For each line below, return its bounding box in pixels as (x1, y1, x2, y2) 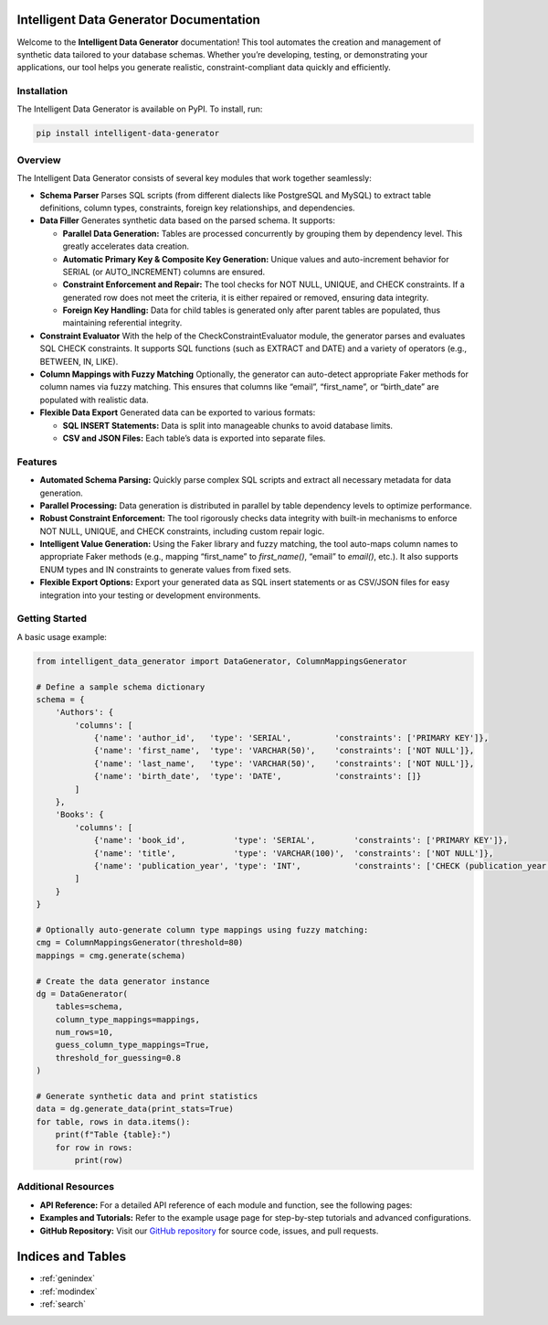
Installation (16, 85, 68, 98)
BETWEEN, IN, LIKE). (39, 356, 119, 367)
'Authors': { (55, 707, 114, 718)
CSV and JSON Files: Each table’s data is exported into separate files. (62, 433, 326, 443)
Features (16, 455, 58, 468)
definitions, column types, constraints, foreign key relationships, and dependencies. (39, 202, 355, 213)
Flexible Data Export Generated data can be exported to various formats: (39, 407, 316, 418)
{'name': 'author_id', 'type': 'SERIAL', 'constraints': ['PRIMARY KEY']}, (93, 732, 489, 743)
